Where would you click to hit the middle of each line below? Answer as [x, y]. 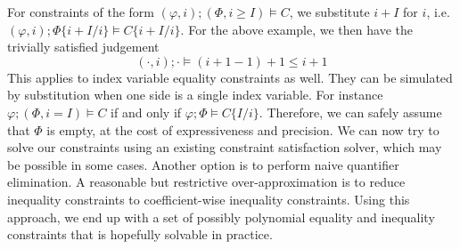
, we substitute [329, 12]
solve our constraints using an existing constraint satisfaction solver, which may [225, 147]
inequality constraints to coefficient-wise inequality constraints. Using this [209, 199]
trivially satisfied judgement [83, 47]
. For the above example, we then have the [296, 29]
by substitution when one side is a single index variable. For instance [195, 95]
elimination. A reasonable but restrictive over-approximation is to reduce [206, 182]
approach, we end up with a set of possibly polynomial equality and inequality [221, 217]
